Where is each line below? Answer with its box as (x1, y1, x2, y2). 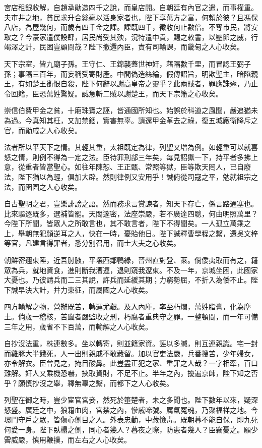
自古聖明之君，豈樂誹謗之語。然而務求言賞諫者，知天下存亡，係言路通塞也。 (4, 198, 258, 209)
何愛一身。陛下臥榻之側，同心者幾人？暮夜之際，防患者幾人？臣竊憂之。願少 (4, 424, 258, 434)
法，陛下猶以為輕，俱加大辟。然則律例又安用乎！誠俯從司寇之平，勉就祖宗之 (4, 171, 258, 182)
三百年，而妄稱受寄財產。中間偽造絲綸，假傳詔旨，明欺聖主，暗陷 (32, 68, 251, 79)
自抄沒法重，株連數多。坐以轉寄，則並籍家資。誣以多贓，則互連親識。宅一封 (4, 338, 258, 349)
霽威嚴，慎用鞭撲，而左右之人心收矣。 (4, 434, 131, 444)
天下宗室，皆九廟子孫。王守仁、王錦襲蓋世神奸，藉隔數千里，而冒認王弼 (4, 58, 244, 69)
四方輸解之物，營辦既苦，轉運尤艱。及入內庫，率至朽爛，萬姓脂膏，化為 (4, 301, 244, 312)
